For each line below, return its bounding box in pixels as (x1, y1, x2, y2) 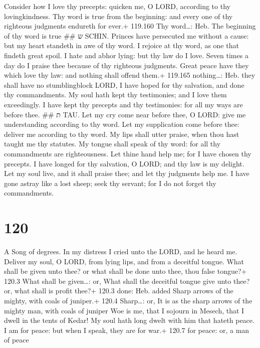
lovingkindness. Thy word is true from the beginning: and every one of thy (4, 11, 233, 21)
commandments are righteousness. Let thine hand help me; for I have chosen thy (4, 148, 251, 158)
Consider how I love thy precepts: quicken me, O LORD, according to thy (4, 1, 230, 11)
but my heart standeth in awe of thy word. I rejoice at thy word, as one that (4, 40, 239, 51)
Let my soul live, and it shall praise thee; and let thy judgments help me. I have (4, 168, 249, 179)
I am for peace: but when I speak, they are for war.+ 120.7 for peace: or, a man (4, 324, 249, 335)
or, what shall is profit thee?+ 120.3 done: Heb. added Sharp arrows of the (4, 285, 233, 296)
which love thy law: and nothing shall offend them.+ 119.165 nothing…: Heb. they (4, 70, 255, 80)
